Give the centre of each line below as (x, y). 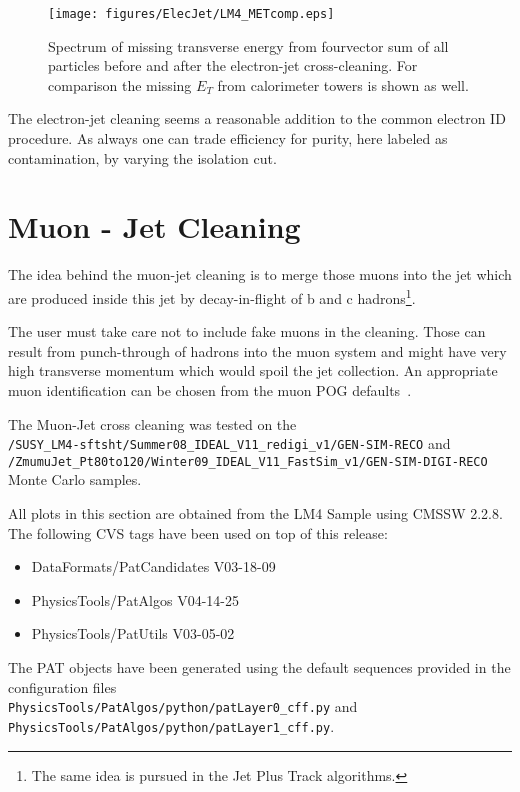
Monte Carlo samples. (75, 479)
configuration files (62, 686)
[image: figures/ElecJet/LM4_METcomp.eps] (191, 14)
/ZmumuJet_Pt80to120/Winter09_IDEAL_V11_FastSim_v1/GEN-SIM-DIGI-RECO (248, 461)
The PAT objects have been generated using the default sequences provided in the (259, 667)
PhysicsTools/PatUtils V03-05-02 (133, 633)
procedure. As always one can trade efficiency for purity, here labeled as (228, 138)
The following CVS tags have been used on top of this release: (198, 532)
